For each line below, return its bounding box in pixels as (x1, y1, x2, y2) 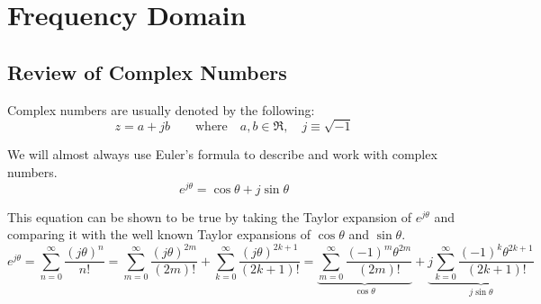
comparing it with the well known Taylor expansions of (7, 225, 311, 244)
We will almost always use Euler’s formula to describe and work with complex (7, 145, 437, 164)
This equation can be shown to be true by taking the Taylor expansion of (7, 207, 412, 226)
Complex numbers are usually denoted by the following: (7, 100, 315, 119)
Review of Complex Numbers (7, 58, 287, 85)
